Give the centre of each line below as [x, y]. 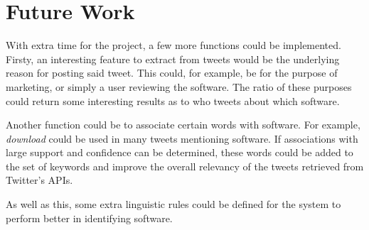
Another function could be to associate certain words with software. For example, [183, 125]
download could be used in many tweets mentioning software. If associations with [182, 138]
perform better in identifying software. [89, 218]
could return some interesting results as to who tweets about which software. [173, 100]
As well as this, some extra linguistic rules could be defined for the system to [173, 204]
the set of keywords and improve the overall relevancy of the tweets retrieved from [185, 166]
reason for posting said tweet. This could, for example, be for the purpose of [172, 73]
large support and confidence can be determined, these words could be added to [180, 152]
